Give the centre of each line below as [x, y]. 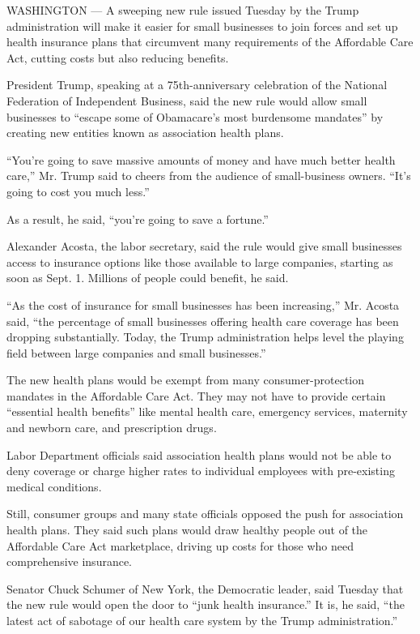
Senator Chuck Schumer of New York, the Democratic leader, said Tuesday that [205, 588]
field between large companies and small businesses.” [136, 352]
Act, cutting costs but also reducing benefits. [118, 57]
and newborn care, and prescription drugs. [112, 428]
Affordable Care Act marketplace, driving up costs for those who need [180, 545]
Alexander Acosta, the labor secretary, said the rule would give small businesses [204, 246]
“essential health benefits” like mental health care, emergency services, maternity [207, 411]
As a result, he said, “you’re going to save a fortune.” [138, 218]
